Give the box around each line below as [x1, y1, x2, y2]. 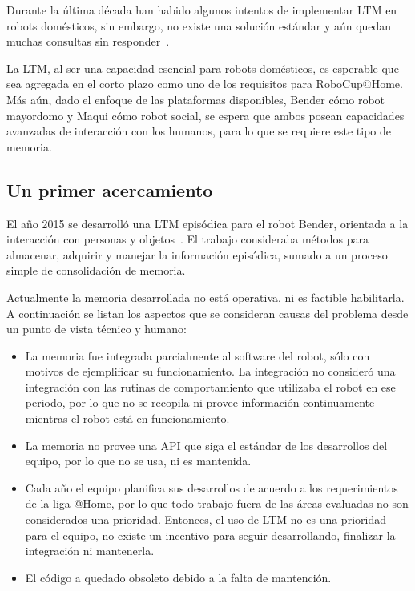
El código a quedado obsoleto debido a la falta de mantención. [25, 569, 332, 585]
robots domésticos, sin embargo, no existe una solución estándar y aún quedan [6, 17, 392, 34]
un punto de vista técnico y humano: [6, 320, 187, 337]
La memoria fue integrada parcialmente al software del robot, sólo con [25, 347, 370, 364]
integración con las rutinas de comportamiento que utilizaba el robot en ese [25, 378, 396, 395]
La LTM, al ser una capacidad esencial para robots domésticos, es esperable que [6, 59, 399, 76]
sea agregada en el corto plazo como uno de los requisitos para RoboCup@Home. [6, 75, 403, 92]
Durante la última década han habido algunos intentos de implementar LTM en [6, 2, 397, 18]
